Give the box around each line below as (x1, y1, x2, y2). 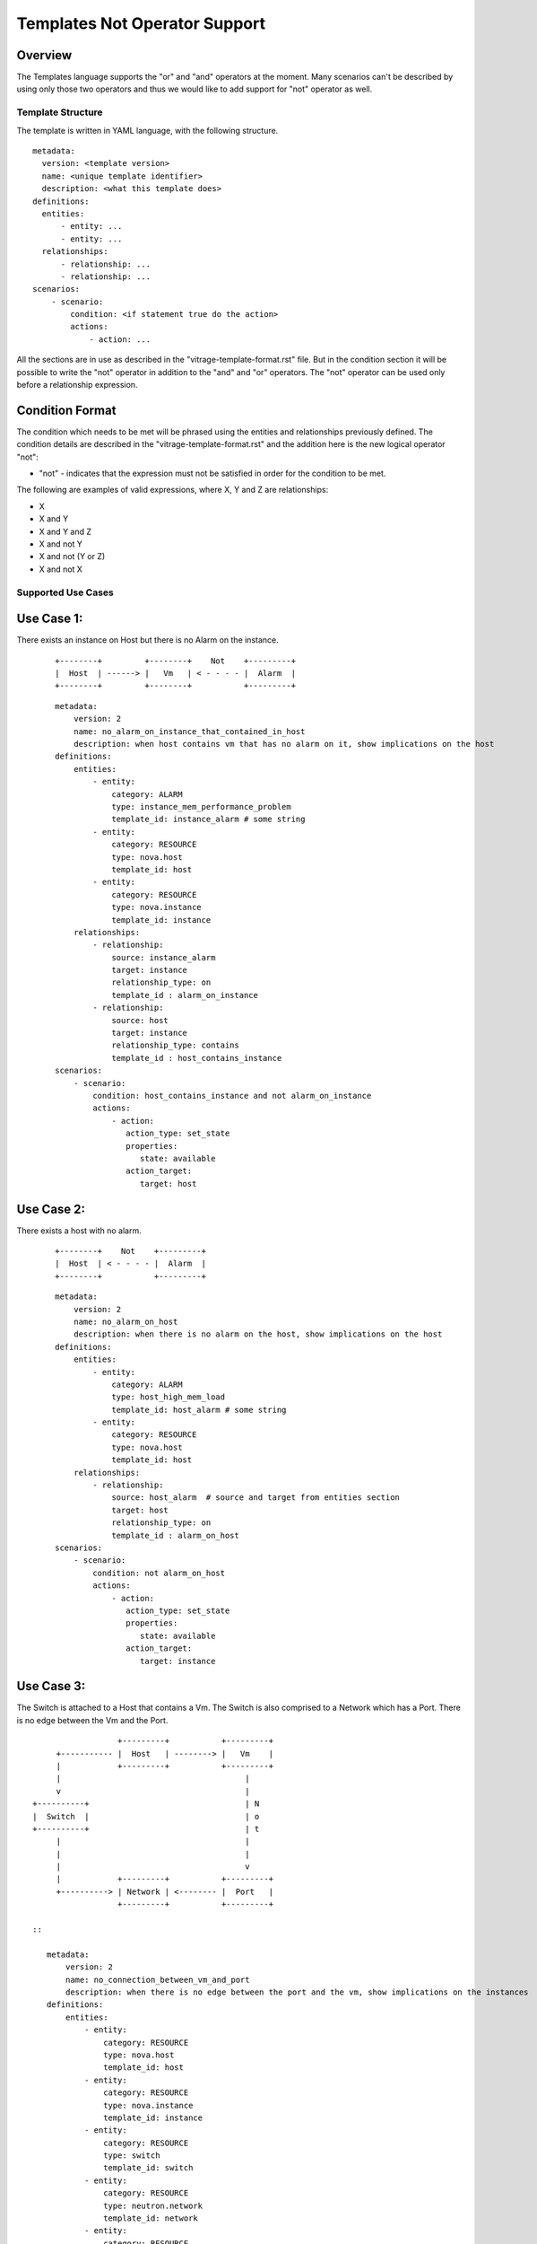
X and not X (39, 564, 82, 574)
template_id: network (103, 2213, 199, 2223)
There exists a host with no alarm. (16, 1225, 143, 1236)
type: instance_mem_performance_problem (111, 802, 291, 811)
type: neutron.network (103, 2200, 204, 2211)
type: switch (103, 2151, 160, 2161)
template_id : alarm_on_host (111, 1530, 239, 1540)
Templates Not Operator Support (16, 13, 266, 33)
